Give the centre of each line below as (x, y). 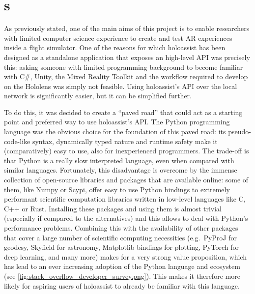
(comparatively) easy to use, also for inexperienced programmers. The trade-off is (127, 151)
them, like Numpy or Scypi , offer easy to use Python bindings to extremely (117, 189)
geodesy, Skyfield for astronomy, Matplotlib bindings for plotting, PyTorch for (121, 247)
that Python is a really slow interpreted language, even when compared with (119, 160)
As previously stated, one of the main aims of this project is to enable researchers (127, 28)
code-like (17, 141)
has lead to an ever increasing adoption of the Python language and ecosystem (122, 266)
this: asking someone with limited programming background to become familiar (124, 67)
